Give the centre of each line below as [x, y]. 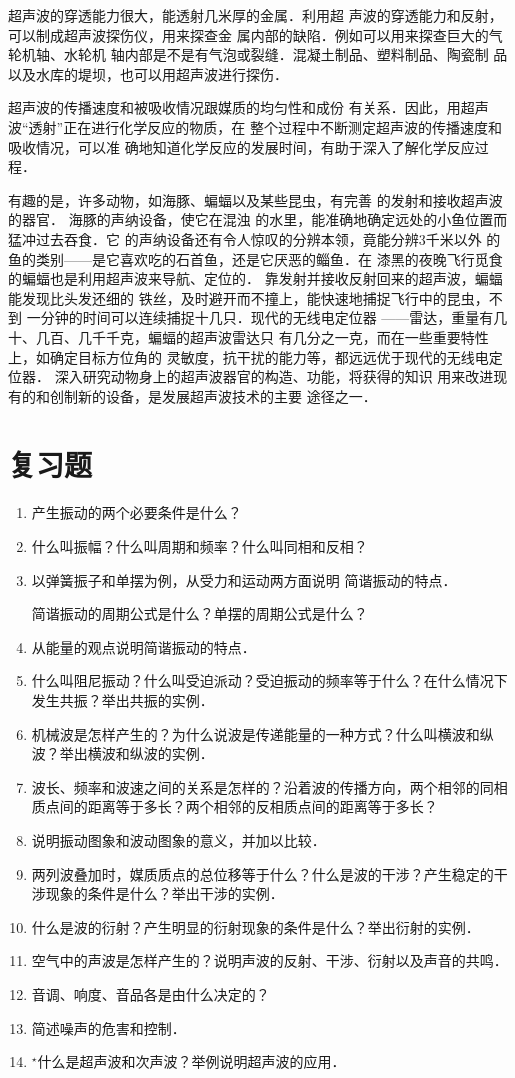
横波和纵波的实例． [150, 753]
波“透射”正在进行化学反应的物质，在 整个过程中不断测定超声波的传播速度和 [255, 126]
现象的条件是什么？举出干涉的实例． [164, 893]
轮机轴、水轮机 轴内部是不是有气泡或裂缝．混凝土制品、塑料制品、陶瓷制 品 [258, 54]
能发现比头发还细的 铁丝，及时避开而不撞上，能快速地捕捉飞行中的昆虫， [248, 297]
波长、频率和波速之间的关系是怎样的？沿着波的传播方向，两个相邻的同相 [269, 786]
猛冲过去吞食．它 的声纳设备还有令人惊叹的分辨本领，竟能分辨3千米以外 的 [254, 238]
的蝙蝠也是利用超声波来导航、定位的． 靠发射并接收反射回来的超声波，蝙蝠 [255, 278]
